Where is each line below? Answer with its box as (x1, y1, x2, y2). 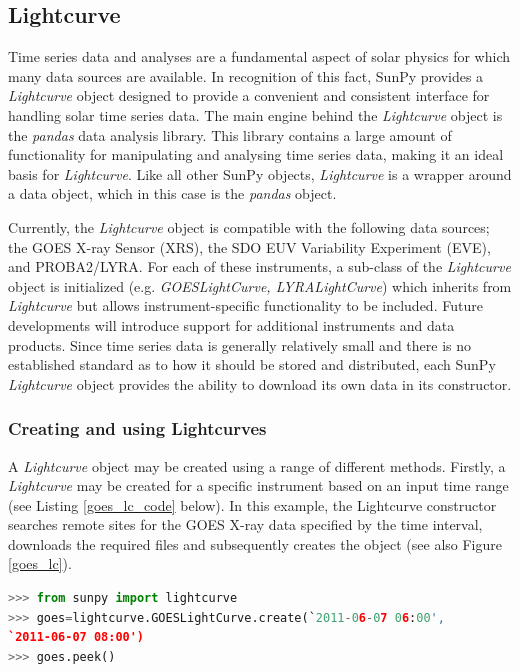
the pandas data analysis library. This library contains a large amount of (8, 124, 452, 145)
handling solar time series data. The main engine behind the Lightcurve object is (8, 104, 503, 125)
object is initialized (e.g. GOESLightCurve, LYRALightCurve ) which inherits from (8, 275, 512, 296)
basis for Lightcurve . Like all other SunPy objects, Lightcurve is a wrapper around (8, 163, 512, 184)
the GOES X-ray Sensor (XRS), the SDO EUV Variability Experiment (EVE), (8, 236, 491, 257)
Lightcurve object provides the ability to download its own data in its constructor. (8, 373, 512, 394)
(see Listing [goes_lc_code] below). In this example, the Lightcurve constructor (8, 494, 497, 515)
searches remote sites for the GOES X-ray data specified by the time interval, (8, 514, 483, 535)
